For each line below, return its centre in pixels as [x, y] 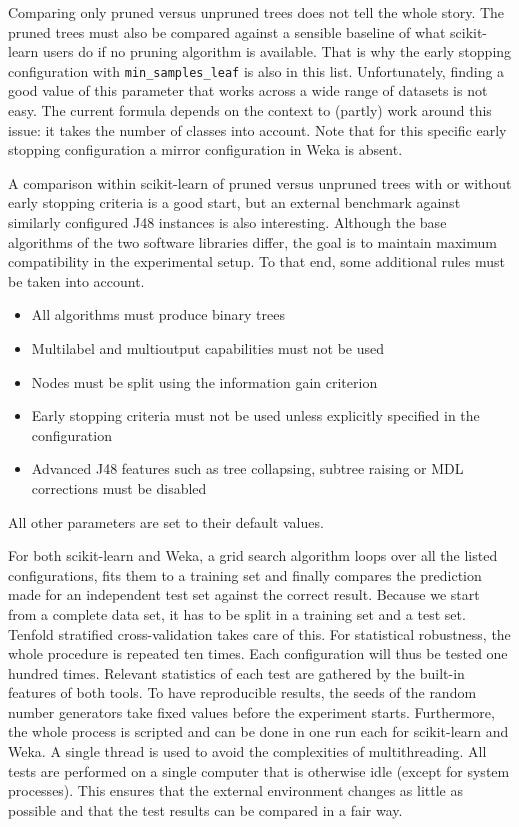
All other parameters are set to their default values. [166, 521]
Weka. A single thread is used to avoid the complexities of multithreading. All [247, 751]
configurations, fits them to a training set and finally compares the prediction [245, 574]
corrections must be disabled [119, 487]
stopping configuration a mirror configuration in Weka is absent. [205, 149]
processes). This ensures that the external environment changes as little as [236, 790]
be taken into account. [76, 280]
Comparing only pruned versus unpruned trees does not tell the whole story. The [256, 12]
